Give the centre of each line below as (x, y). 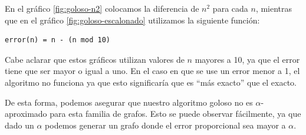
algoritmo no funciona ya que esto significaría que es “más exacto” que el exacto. (151, 82)
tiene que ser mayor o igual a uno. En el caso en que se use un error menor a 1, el (152, 71)
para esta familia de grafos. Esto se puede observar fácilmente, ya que (175, 114)
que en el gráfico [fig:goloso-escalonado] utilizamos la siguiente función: (132, 20)
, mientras (274, 8)
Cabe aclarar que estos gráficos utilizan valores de (95, 59)
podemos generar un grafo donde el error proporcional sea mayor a (165, 125)
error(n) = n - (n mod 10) (57, 40)
